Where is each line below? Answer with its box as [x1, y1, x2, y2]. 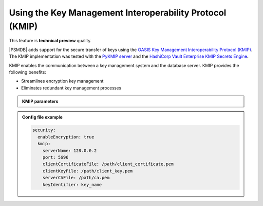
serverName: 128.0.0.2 [42, 148, 97, 153]
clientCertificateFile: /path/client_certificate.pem [42, 161, 174, 167]
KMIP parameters [22, 99, 58, 104]
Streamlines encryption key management [21, 78, 104, 84]
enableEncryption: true [37, 134, 94, 139]
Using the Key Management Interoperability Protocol [9, 7, 226, 18]
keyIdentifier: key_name [42, 182, 102, 187]
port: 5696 [42, 154, 69, 160]
